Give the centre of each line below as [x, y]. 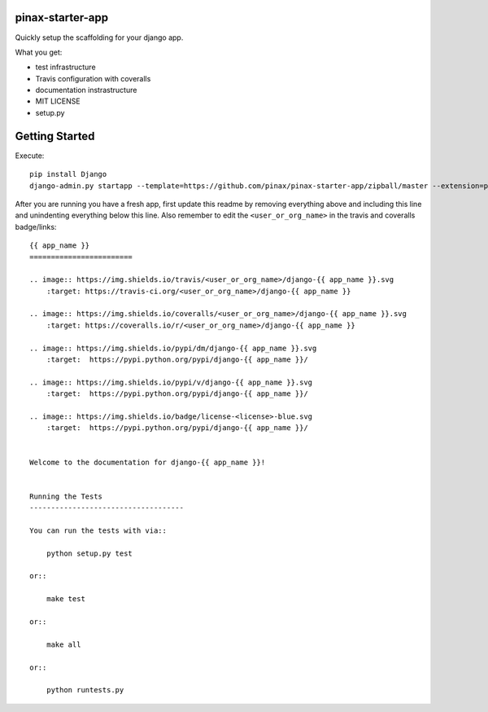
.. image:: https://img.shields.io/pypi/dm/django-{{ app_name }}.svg [173, 348]
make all [63, 644]
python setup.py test [89, 553]
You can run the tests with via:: [98, 530]
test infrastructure [66, 67]
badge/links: [36, 226]
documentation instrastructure [86, 90]
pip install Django [68, 174]
